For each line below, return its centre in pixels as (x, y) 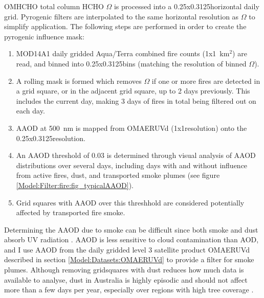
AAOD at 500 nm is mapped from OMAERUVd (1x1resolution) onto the (131, 128)
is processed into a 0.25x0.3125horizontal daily (186, 6)
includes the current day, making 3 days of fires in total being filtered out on (136, 100)
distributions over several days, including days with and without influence (132, 165)
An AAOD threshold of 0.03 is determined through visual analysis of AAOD (136, 155)
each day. (30, 111)
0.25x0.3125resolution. (51, 138)
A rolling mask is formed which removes (79, 81)
